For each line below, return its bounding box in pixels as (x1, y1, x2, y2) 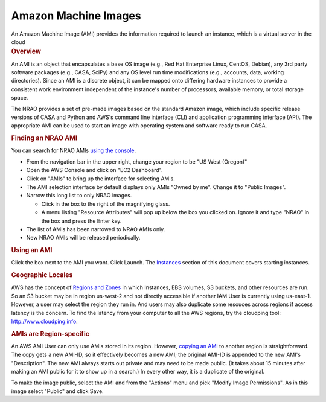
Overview (11, 47, 42, 56)
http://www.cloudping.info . (11, 317, 78, 325)
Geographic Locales (11, 271, 73, 279)
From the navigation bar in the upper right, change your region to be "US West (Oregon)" (26, 158, 248, 165)
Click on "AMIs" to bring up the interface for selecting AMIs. (26, 175, 175, 182)
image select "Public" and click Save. (11, 387, 104, 395)
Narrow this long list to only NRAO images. (26, 192, 132, 199)
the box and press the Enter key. (41, 217, 122, 225)
